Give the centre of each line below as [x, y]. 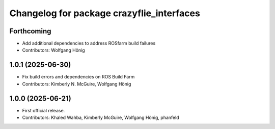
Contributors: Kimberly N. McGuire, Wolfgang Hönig [77, 84]
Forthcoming [30, 31]
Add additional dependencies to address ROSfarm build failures [89, 44]
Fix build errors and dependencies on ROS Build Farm [78, 77]
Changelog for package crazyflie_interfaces [105, 13]
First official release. [44, 110]
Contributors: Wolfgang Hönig [53, 50]
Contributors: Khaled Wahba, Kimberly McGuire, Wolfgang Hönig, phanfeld [101, 118]
